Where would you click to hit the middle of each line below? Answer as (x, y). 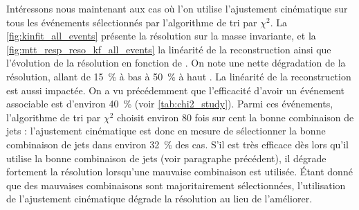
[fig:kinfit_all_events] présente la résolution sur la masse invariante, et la (161, 36)
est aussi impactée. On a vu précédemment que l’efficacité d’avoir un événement (176, 90)
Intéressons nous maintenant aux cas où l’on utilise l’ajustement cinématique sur (177, 8)
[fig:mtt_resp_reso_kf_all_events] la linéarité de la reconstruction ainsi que (169, 49)
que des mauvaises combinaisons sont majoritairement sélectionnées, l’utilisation (176, 185)
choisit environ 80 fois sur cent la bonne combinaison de (236, 117)
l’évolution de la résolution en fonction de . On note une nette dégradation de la (176, 63)
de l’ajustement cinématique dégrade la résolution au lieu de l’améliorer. (159, 199)
